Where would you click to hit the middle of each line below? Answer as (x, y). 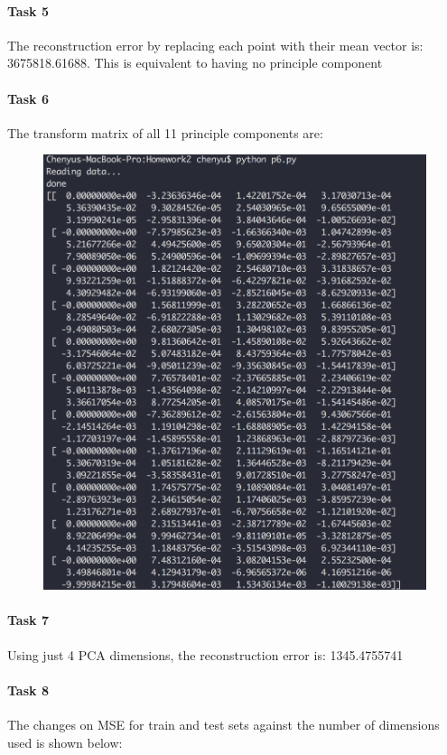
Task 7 (28, 620)
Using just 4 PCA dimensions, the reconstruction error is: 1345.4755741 (205, 654)
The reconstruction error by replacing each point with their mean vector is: (215, 45)
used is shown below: (65, 742)
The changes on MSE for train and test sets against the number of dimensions (223, 725)
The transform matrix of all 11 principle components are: (165, 132)
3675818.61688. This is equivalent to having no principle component (195, 63)
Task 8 (28, 690)
